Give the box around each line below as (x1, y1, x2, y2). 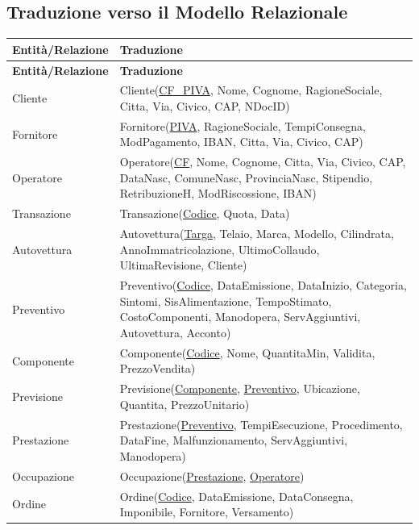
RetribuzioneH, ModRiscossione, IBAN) (119, 185, 317, 202)
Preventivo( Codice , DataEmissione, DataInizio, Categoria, (119, 277, 407, 294)
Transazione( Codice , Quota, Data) (119, 205, 290, 222)
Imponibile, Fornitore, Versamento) (119, 503, 294, 520)
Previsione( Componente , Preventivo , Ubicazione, (119, 380, 360, 397)
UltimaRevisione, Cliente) (119, 257, 247, 273)
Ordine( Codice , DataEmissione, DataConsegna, (119, 487, 354, 504)
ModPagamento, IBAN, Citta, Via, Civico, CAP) (119, 133, 363, 150)
